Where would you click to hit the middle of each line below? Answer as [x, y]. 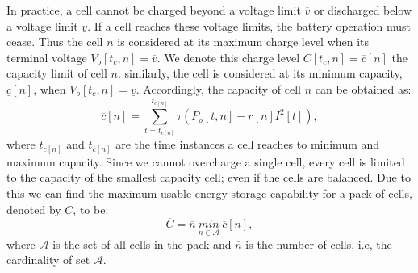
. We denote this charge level [228, 57]
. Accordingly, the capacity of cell [219, 88]
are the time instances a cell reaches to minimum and [248, 144]
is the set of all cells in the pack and [142, 244]
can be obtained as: [363, 88]
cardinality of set [48, 260]
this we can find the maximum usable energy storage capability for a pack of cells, [209, 193]
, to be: [91, 209]
